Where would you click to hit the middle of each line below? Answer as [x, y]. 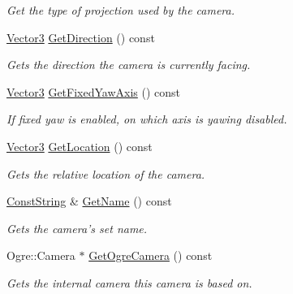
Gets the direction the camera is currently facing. [129, 65]
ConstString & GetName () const [89, 201]
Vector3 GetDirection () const [81, 37]
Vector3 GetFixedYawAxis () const [94, 91]
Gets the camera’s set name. [77, 228]
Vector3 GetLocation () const [80, 146]
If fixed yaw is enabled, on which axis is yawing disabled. [147, 119]
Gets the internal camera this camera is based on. [129, 282]
